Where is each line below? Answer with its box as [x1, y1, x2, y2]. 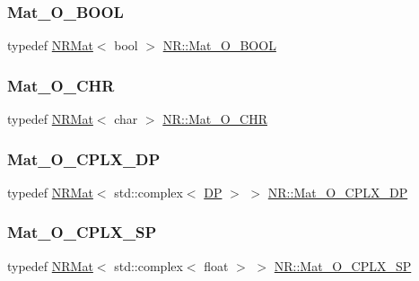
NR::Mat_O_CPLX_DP [267, 182, 408, 201]
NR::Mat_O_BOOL [162, 36, 276, 55]
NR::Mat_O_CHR [162, 110, 267, 128]
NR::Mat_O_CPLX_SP [274, 256, 412, 275]
